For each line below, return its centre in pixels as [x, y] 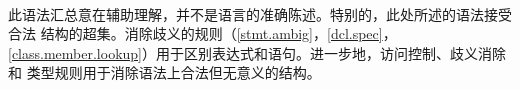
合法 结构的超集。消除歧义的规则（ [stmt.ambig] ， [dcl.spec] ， [202, 33]
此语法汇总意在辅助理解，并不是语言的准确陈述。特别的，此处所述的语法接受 [260, 13]
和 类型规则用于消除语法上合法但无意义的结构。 [164, 72]
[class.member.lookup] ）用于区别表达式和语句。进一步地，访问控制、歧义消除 [257, 52]
